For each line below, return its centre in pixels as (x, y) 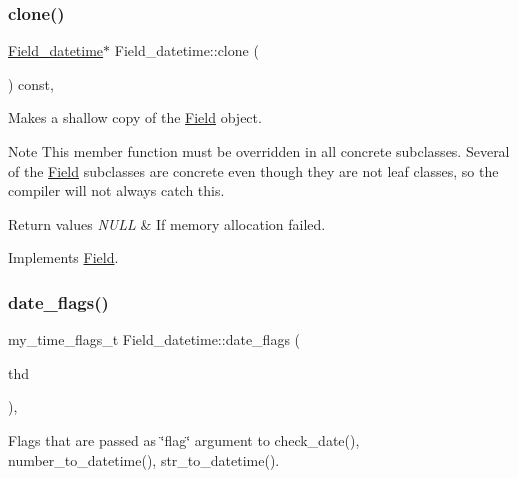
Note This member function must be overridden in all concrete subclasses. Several (259, 151)
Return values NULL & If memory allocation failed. (167, 223)
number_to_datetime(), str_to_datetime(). (144, 459)
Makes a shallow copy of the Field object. (135, 117)
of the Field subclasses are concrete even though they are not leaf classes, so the (253, 170)
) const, (31, 83)
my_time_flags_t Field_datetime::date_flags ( (154, 339)
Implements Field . (63, 257)
